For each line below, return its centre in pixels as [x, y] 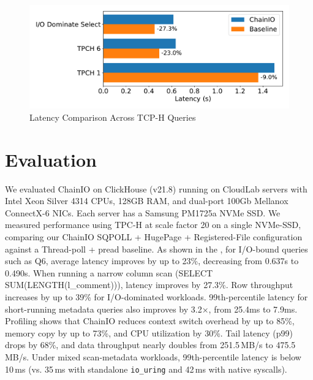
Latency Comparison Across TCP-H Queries [113, 117]
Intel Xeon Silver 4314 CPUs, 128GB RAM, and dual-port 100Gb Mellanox [147, 201]
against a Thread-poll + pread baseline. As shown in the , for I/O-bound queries [156, 249]
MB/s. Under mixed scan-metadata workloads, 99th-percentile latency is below [153, 356]
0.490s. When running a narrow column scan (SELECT [109, 272]
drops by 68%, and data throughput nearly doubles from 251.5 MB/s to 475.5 [150, 345]
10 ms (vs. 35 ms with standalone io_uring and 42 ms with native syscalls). [146, 369]
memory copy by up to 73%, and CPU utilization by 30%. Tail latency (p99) [149, 332]
